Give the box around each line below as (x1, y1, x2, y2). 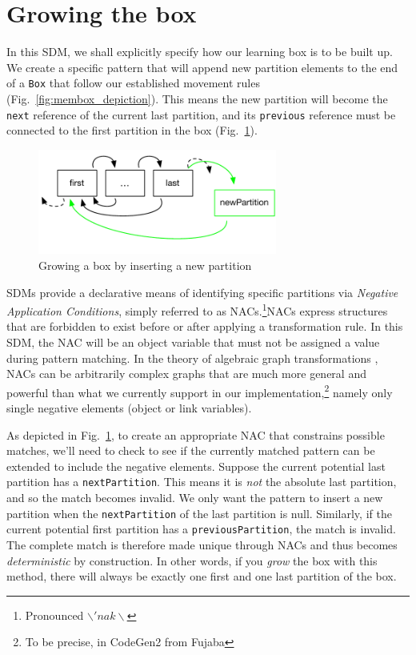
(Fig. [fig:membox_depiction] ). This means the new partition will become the (6, 90, 388, 106)
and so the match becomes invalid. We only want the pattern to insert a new (6, 489, 383, 506)
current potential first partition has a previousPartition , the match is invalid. (6, 520, 396, 537)
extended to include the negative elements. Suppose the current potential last (6, 457, 386, 474)
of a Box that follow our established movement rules (6, 74, 260, 91)
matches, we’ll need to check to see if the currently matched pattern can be (6, 442, 375, 459)
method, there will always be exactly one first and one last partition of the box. (6, 568, 397, 585)
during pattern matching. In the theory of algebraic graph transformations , (6, 349, 378, 366)
